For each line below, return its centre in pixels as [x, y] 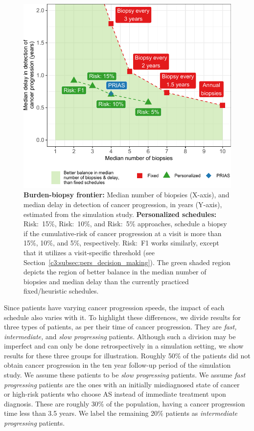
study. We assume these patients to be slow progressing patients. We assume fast [125, 375]
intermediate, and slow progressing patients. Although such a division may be [120, 336]
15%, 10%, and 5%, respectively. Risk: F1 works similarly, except [121, 243]
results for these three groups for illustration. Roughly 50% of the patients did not [127, 355]
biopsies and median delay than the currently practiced [106, 281]
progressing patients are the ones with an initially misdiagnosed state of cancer [122, 384]
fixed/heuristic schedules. [61, 291]
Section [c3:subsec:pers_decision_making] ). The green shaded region [127, 262]
